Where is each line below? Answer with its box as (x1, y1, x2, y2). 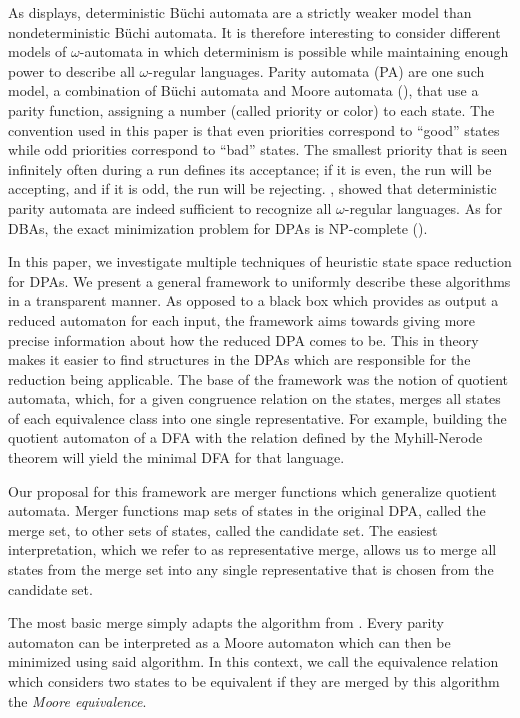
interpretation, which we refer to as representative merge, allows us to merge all (8, 539, 497, 560)
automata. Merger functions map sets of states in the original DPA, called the (8, 500, 486, 521)
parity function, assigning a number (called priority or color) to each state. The (8, 99, 495, 120)
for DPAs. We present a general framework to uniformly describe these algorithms (8, 270, 511, 291)
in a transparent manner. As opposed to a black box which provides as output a (8, 290, 499, 311)
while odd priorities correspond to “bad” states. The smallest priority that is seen (8, 139, 508, 160)
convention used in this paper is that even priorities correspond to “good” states (8, 119, 500, 140)
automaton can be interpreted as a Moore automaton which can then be (8, 631, 451, 652)
